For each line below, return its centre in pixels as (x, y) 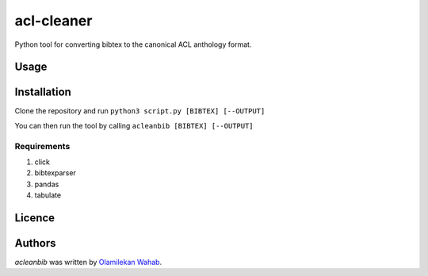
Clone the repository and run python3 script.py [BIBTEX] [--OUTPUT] (140, 111)
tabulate (48, 195)
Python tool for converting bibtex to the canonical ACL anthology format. (133, 44)
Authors (35, 243)
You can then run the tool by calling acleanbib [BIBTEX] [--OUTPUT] (134, 125)
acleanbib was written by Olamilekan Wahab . (88, 263)
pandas (47, 184)
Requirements (42, 146)
